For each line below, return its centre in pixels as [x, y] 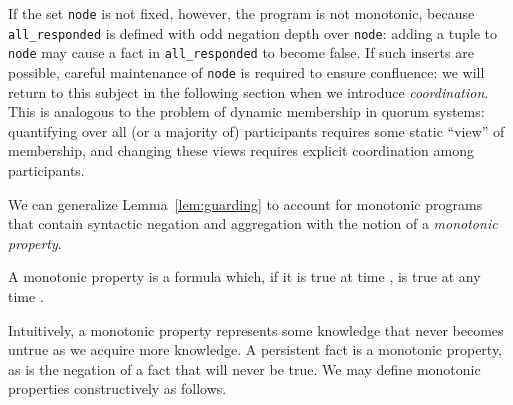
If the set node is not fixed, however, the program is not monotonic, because [241, 13]
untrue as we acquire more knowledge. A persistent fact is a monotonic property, [255, 349]
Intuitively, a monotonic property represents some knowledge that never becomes [256, 329]
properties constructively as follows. [117, 388]
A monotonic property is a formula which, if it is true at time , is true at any [244, 276]
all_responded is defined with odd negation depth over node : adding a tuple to [252, 32]
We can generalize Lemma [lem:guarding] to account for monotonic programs [245, 203]
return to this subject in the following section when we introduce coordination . [248, 91]
